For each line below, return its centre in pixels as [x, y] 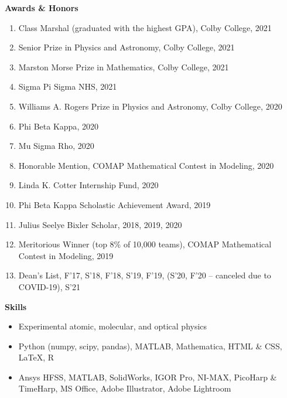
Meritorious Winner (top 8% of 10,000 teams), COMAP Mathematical [145, 244]
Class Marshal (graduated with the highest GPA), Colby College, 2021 [145, 27]
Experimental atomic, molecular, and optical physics [113, 326]
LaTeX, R [36, 357]
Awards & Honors [42, 8]
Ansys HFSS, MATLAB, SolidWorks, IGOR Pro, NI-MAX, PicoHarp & [148, 377]
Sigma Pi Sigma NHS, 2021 [68, 86]
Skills [16, 306]
